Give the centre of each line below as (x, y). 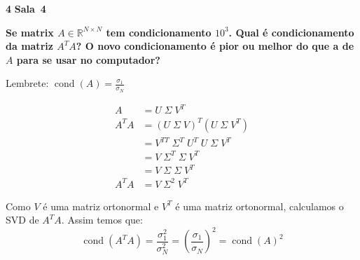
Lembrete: (27, 83)
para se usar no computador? (88, 59)
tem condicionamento (159, 32)
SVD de (22, 220)
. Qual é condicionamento (291, 32)
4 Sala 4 (26, 8)
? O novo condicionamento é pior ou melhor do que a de (215, 46)
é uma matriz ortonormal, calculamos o (259, 206)
